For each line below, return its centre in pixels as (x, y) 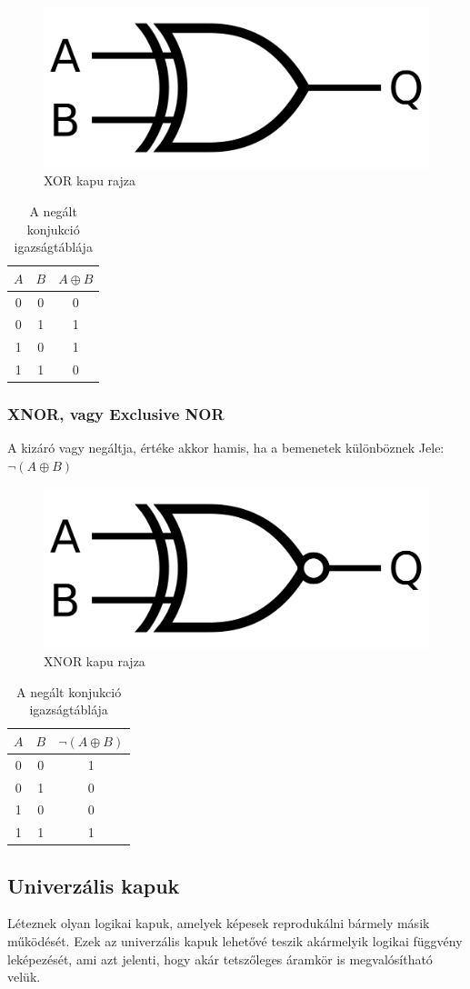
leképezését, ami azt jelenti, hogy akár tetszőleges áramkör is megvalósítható (220, 959)
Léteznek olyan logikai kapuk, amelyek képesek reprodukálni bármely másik (219, 923)
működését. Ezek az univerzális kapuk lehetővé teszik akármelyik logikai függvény (235, 941)
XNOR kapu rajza (95, 661)
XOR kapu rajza (90, 180)
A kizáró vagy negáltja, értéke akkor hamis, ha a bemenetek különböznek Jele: (226, 448)
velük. (24, 977)
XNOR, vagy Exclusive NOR (116, 414)
